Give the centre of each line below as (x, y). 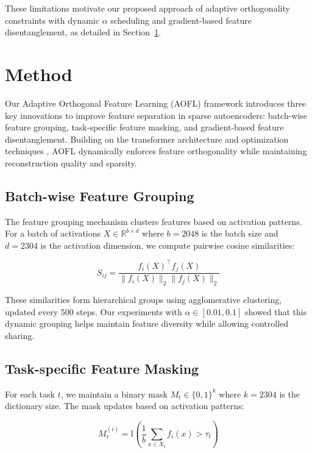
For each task (30, 394)
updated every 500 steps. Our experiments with (94, 311)
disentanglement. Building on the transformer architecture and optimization (147, 139)
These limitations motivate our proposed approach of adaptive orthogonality (147, 8)
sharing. (20, 336)
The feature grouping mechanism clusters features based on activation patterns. (154, 221)
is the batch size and (240, 233)
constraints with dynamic (52, 20)
